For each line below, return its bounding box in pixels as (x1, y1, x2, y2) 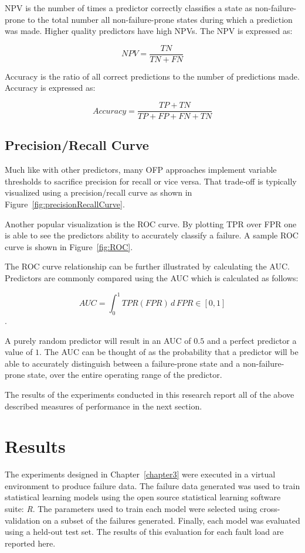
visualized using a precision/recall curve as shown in (5, 186, 192, 199)
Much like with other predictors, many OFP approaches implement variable (5, 163, 277, 176)
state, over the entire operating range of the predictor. (27, 368, 222, 381)
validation (5, 514, 40, 526)
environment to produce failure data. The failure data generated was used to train (5, 479, 300, 491)
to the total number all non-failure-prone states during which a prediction (27, 13, 293, 25)
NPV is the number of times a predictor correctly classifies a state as (5, 2, 253, 13)
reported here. (5, 537, 56, 549)
